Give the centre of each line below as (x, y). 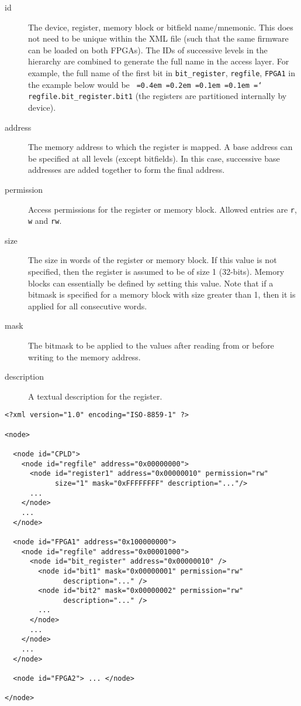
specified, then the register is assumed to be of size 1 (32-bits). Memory (156, 271)
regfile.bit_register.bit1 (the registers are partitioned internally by (158, 96)
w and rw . (45, 221)
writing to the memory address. (84, 357)
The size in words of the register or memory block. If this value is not (153, 260)
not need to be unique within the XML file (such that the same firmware (158, 38)
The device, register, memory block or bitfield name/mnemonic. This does (161, 27)
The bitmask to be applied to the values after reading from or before (151, 345)
